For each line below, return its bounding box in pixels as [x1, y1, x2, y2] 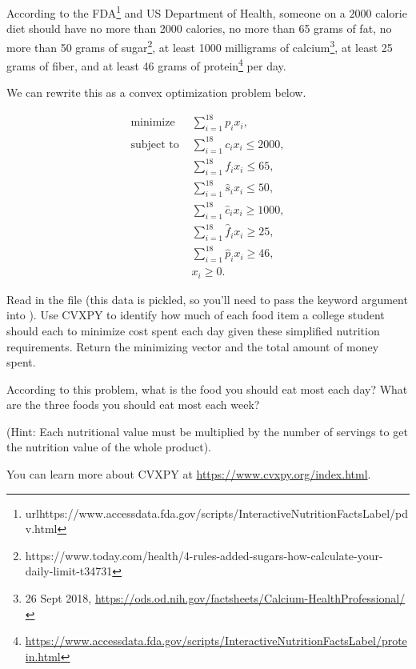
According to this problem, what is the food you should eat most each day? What [6, 380, 408, 397]
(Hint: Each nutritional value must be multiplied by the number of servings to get [6, 423, 408, 439]
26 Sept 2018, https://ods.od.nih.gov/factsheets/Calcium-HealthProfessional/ [25, 590, 406, 607]
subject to [130, 138, 179, 150]
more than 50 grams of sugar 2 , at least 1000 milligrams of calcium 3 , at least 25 [6, 36, 393, 55]
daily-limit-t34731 [25, 563, 113, 579]
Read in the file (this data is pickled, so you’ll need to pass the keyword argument [6, 290, 408, 307]
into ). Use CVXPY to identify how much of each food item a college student [6, 306, 385, 323]
